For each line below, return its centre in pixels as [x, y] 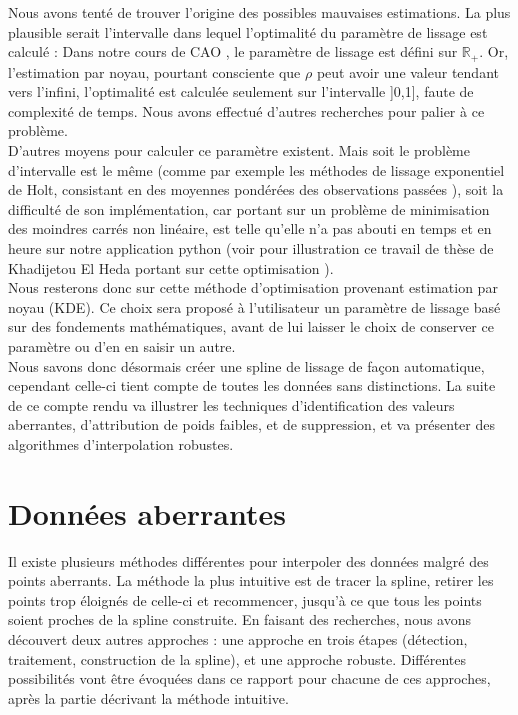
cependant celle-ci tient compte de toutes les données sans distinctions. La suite [252, 385]
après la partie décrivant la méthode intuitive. [148, 697]
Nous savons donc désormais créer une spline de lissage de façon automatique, [246, 365]
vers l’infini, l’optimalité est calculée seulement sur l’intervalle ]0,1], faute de [241, 91]
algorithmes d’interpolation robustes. [121, 443]
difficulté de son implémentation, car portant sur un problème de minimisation [249, 208]
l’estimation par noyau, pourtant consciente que [154, 71]
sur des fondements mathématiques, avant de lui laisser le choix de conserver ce [251, 326]
